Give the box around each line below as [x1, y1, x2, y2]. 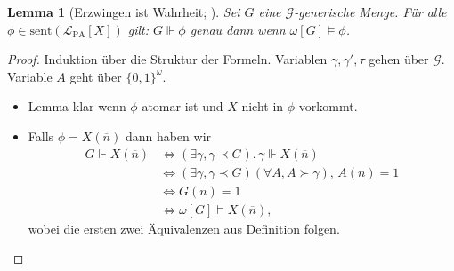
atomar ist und [142, 97, 223, 116]
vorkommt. [298, 97, 358, 116]
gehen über [369, 50, 429, 68]
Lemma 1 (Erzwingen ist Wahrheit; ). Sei [7, 3, 240, 20]
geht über [69, 67, 122, 85]
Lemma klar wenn [28, 97, 126, 116]
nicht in [241, 97, 284, 116]
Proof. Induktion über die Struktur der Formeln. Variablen [7, 50, 328, 68]
